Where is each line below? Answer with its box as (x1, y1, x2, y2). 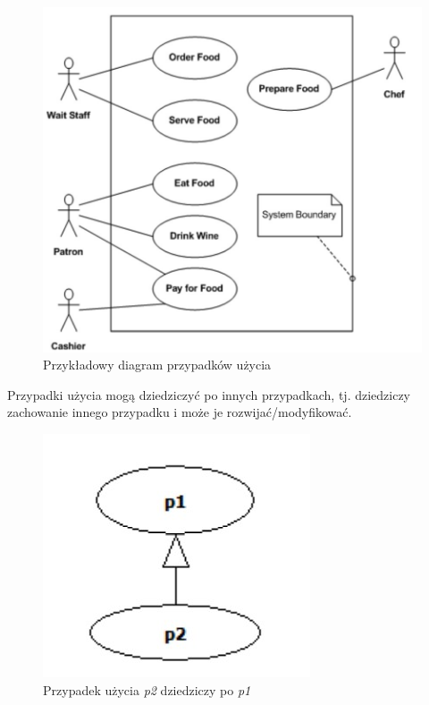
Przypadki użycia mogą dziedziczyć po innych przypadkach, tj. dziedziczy (7, 385, 411, 403)
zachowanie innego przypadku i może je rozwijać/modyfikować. (7, 403, 352, 421)
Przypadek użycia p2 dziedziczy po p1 (43, 680, 251, 699)
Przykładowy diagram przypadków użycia (43, 355, 272, 374)
